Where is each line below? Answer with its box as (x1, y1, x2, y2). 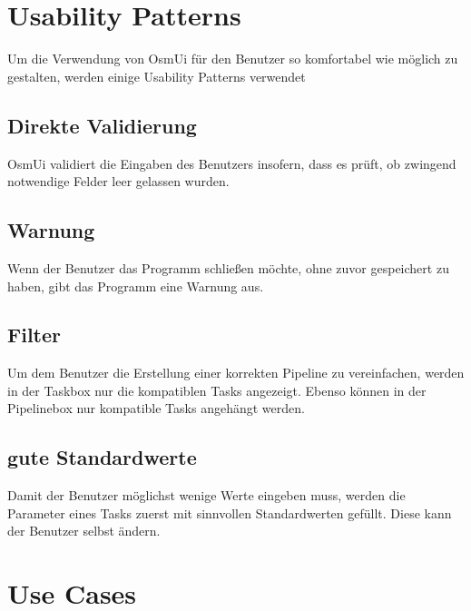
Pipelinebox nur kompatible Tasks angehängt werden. (7, 399, 305, 418)
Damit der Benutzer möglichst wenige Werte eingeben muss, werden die (7, 486, 406, 505)
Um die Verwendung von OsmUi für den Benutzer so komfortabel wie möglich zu (7, 49, 458, 68)
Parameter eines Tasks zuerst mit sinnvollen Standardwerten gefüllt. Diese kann (7, 503, 452, 522)
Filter (7, 320, 62, 349)
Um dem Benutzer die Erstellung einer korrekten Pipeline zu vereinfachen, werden (7, 363, 465, 382)
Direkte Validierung (7, 111, 197, 139)
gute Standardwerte (7, 443, 197, 471)
